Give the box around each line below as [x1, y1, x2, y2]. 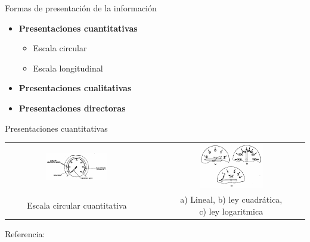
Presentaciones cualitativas [18, 82, 132, 94]
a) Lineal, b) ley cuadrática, [180, 193, 283, 206]
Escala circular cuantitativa [26, 199, 127, 212]
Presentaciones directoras [18, 101, 126, 114]
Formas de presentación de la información [5, 2, 157, 14]
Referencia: [5, 228, 45, 240]
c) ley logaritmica [199, 205, 263, 218]
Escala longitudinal [33, 61, 103, 74]
